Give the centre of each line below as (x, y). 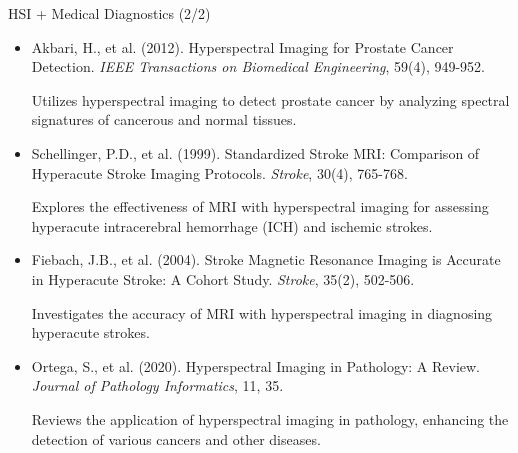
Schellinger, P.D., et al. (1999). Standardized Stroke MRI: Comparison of (255, 152)
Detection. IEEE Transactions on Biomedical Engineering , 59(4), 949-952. (258, 66)
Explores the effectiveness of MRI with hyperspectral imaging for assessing (260, 206)
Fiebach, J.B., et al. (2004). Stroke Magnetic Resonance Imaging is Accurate (266, 259)
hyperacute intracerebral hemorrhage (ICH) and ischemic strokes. (232, 225)
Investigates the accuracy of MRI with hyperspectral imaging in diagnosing (262, 312)
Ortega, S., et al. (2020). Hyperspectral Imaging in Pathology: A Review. (256, 365)
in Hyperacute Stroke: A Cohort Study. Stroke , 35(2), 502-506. (223, 278)
